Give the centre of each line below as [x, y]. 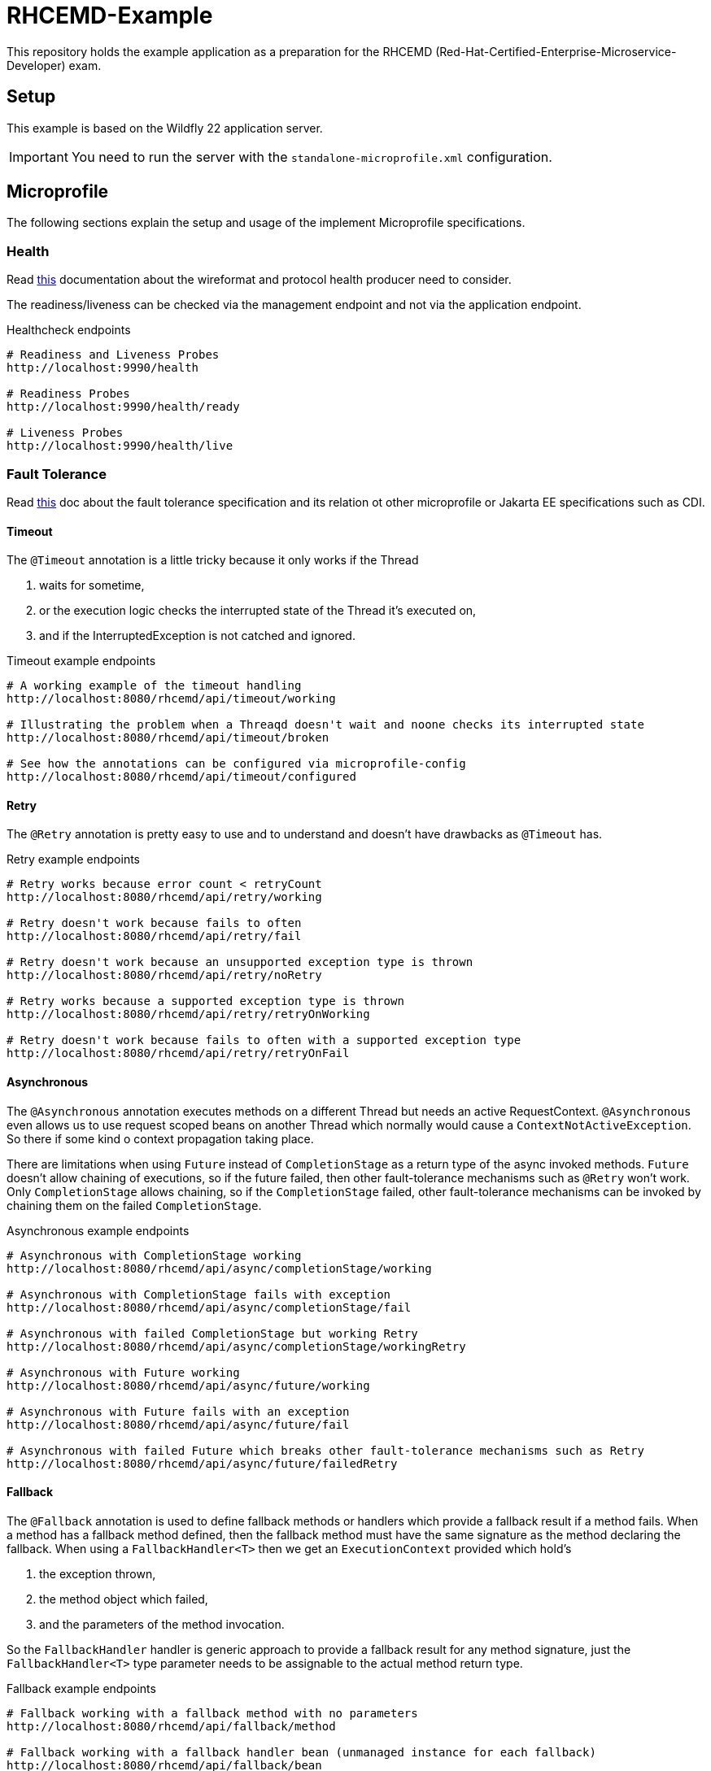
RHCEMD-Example [110, 15]
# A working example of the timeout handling [154, 686]
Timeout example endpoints [81, 661]
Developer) [36, 65]
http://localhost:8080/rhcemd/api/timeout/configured [181, 777]
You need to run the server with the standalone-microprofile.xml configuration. [312, 157]
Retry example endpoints [73, 859]
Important [39, 157]
